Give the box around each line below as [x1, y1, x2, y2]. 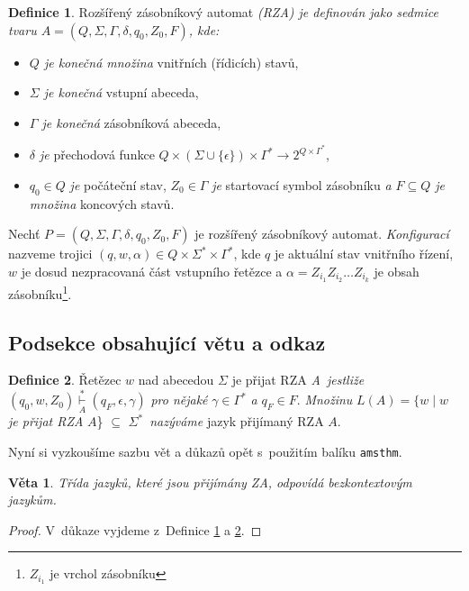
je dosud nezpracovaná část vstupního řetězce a [21, 262, 283, 281]
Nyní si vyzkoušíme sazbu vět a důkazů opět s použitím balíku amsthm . [8, 441, 402, 460]
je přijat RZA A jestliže [231, 370, 365, 389]
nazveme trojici [8, 244, 93, 263]
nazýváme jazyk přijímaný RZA [149, 412, 324, 431]
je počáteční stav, [69, 176, 167, 195]
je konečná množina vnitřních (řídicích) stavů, [43, 52, 299, 71]
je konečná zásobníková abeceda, [41, 113, 221, 132]
